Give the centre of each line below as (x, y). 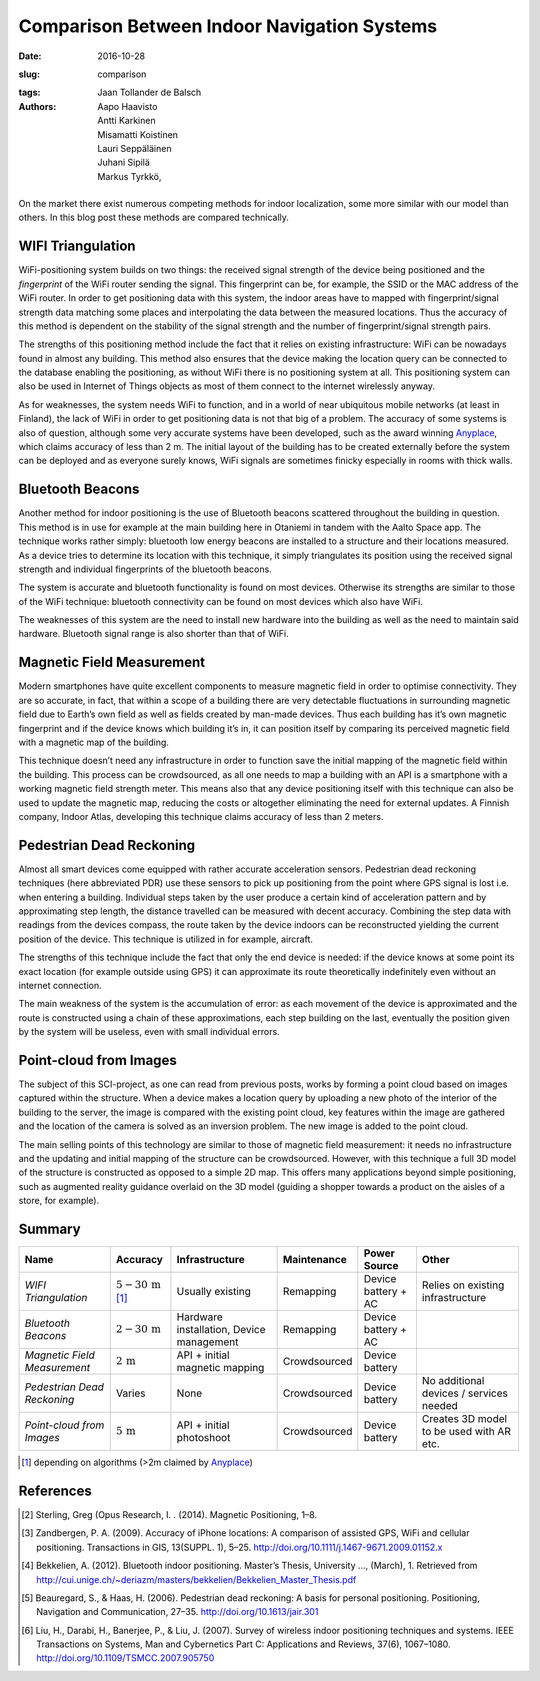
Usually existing (214, 1292)
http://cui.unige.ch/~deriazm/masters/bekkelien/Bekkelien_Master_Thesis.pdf (196, 1579)
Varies (130, 1393)
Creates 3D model (464, 1419)
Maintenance (314, 1260)
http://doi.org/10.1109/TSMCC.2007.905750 (125, 1658)
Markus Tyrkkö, (129, 176)
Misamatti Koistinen (138, 134)
